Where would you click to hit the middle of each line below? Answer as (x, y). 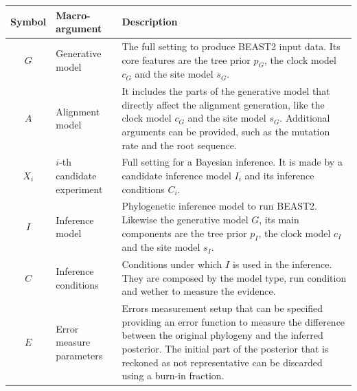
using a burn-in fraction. (173, 376)
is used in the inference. (282, 264)
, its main (279, 220)
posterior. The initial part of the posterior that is (225, 349)
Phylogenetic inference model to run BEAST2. (219, 206)
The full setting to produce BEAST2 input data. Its (231, 46)
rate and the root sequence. (179, 145)
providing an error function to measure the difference (233, 321)
